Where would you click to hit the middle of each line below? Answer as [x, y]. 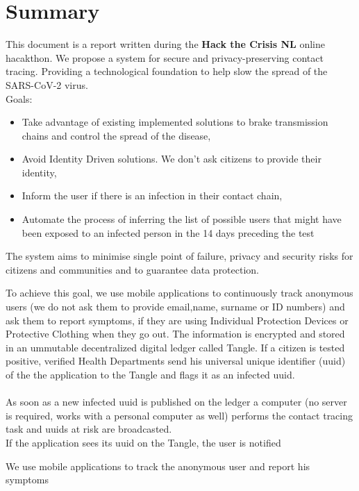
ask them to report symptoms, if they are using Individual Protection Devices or [177, 320]
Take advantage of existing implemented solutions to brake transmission [175, 122]
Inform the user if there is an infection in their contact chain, [152, 195]
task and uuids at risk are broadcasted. [89, 429]
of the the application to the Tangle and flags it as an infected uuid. [150, 374]
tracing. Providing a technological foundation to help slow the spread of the [167, 71]
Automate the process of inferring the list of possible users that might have [182, 219]
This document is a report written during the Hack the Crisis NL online [166, 44]
